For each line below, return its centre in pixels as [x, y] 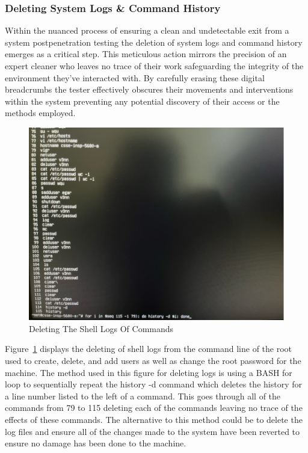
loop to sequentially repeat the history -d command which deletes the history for [153, 384]
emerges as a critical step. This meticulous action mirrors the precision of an [146, 54]
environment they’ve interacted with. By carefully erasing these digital [135, 77]
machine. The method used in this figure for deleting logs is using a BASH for [149, 372]
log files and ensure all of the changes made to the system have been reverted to [152, 431]
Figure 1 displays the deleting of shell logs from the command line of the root [149, 349]
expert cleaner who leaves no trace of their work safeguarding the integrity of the [154, 66]
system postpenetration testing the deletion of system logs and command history [154, 42]
